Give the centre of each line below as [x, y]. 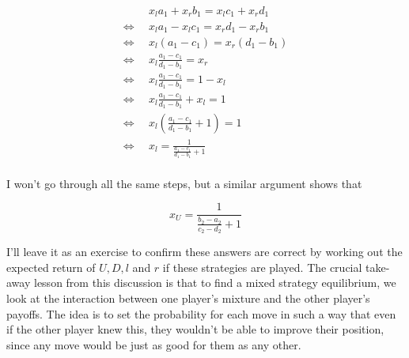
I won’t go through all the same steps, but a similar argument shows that [184, 183]
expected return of [51, 267]
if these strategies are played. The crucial [262, 267]
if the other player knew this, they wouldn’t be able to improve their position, [195, 329]
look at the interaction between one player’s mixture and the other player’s [188, 298]
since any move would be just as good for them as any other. [154, 344]
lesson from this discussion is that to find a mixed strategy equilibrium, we [215, 283]
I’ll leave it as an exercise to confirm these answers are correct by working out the [204, 252]
